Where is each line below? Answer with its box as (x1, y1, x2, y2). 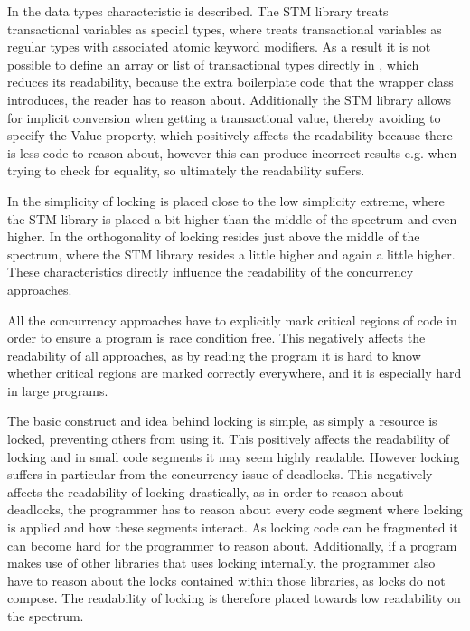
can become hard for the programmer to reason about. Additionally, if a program (7, 535, 457, 554)
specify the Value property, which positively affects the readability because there (7, 126, 453, 145)
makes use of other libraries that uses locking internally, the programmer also (7, 553, 436, 572)
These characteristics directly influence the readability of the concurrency (7, 262, 414, 281)
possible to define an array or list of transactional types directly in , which (7, 54, 419, 73)
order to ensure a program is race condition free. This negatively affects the (7, 328, 426, 347)
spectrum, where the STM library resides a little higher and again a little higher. (7, 244, 456, 263)
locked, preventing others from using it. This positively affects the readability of (7, 429, 449, 448)
